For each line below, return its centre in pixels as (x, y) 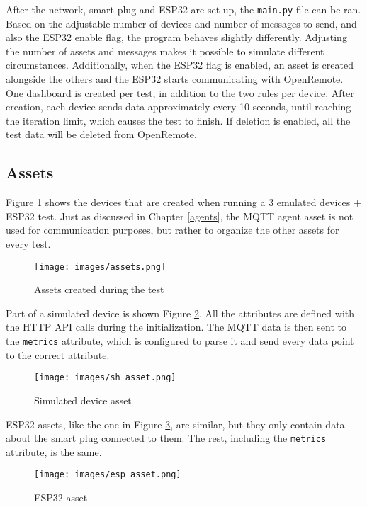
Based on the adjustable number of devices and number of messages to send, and (181, 23)
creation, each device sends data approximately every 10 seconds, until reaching (179, 107)
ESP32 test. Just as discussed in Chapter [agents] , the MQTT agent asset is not (180, 216)
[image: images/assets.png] (100, 267)
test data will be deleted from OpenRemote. (101, 134)
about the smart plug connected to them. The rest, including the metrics (166, 438)
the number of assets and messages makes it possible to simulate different (165, 51)
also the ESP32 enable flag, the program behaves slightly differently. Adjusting (176, 37)
